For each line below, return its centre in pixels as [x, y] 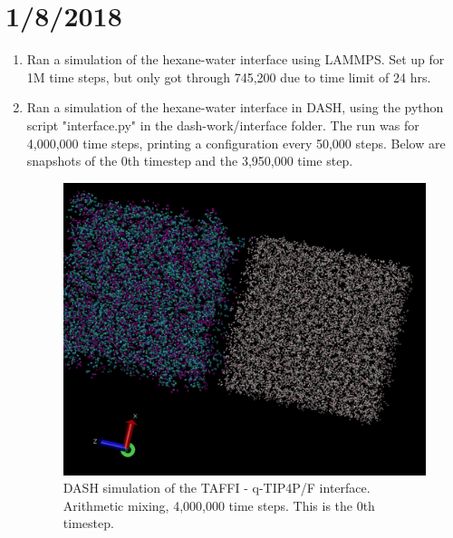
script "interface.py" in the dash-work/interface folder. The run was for [223, 125]
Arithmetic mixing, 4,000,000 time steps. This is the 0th [219, 505]
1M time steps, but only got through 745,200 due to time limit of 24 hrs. [229, 77]
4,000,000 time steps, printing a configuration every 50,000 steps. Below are [236, 143]
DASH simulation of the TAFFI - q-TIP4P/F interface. [217, 488]
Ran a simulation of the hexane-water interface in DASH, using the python [235, 107]
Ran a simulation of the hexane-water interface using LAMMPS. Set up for [236, 59]
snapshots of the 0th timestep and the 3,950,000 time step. [190, 161]
